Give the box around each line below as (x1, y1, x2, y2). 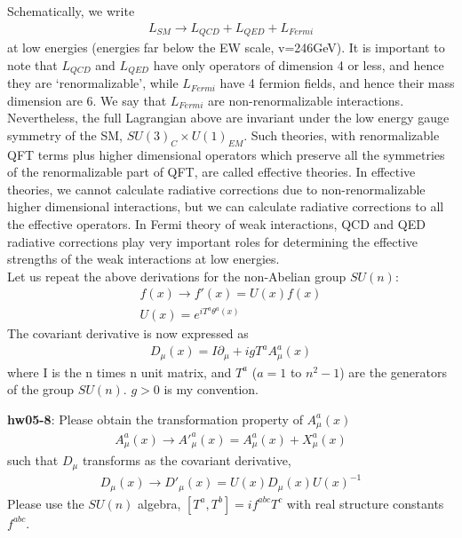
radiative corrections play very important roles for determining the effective (7, 232, 418, 250)
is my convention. (163, 380, 259, 399)
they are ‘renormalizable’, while (7, 74, 179, 92)
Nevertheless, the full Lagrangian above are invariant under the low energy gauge (7, 108, 450, 127)
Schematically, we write (7, 2, 135, 20)
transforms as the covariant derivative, (82, 451, 291, 470)
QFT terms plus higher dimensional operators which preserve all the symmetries (7, 145, 445, 163)
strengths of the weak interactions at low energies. (7, 249, 280, 268)
